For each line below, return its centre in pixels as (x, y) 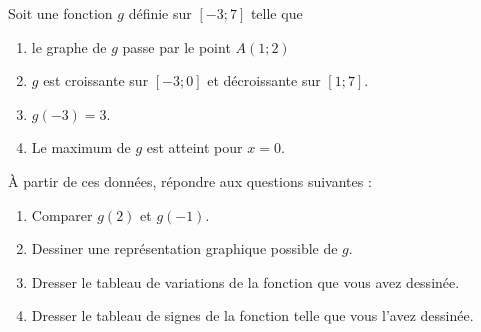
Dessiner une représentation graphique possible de (184, 248)
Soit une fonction (60, 13)
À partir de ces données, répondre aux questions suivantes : (190, 180)
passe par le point (176, 46)
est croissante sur (96, 80)
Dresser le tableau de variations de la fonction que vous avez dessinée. (245, 281)
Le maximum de (81, 147)
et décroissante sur (264, 80)
